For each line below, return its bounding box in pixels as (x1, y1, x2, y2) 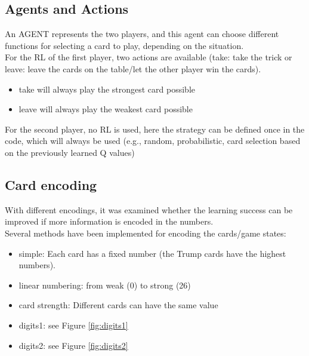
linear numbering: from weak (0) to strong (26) (18, 278, 191, 291)
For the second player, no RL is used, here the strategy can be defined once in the (5, 122, 305, 135)
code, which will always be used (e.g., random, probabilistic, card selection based (5, 134, 301, 147)
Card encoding (5, 175, 97, 194)
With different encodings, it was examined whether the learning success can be (5, 203, 293, 216)
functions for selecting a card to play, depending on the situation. (5, 39, 244, 51)
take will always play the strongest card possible (18, 82, 196, 95)
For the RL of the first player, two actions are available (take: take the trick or (5, 51, 292, 63)
